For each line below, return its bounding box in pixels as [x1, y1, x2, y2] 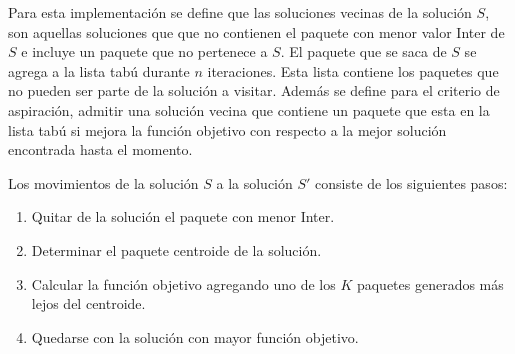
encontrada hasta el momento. [8, 139, 193, 160]
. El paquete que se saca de [280, 41, 447, 62]
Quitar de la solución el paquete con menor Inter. [31, 206, 335, 227]
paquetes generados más [356, 273, 504, 294]
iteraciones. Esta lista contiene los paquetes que [207, 60, 499, 81]
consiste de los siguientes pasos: [315, 172, 508, 193]
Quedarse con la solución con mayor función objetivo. [31, 326, 359, 347]
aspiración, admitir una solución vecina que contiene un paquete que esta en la [8, 99, 490, 120]
